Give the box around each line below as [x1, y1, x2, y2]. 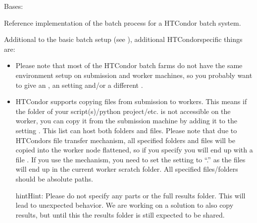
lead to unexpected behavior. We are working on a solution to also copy [15, 200, 234, 210]
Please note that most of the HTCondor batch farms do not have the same [15, 60, 243, 71]
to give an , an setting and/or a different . [15, 79, 143, 90]
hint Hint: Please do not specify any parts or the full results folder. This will [15, 190, 246, 200]
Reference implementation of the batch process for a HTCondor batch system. [4, 17, 241, 28]
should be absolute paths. [15, 173, 93, 184]
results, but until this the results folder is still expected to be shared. [15, 209, 225, 220]
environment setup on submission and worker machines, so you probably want [15, 70, 253, 80]
